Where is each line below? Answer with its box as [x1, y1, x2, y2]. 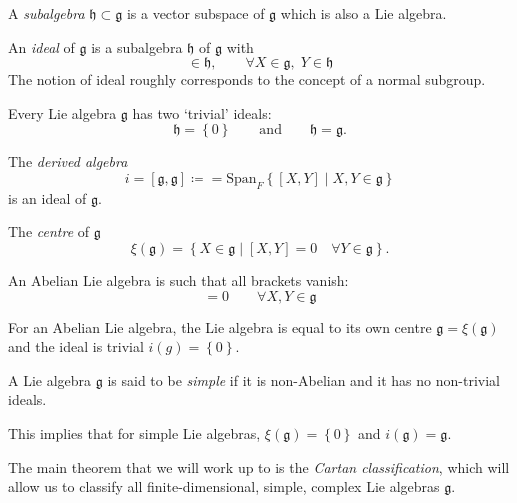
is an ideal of [8, 187, 87, 208]
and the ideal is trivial [8, 336, 144, 357]
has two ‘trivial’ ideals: [132, 102, 272, 123]
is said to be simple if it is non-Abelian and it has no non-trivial [107, 369, 500, 390]
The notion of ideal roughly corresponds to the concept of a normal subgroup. [8, 69, 486, 90]
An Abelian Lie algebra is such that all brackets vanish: [8, 269, 349, 290]
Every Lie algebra [8, 102, 117, 123]
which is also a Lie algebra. [280, 3, 447, 23]
